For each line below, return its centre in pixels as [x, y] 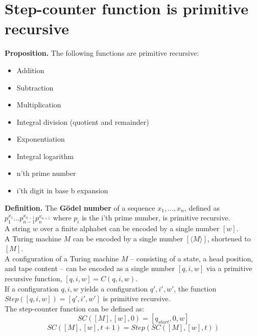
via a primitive [229, 268]
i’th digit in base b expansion [62, 191]
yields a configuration [114, 288]
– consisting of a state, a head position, [192, 258]
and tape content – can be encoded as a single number [90, 268]
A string [18, 228]
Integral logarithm [45, 156]
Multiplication [39, 105]
